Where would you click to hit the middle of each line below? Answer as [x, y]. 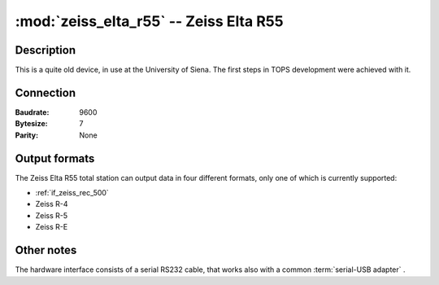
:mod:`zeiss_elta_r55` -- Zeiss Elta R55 [149, 21]
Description [46, 50]
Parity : [27, 135]
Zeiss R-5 [52, 215]
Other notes [46, 250]
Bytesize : [31, 124]
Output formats [55, 158]
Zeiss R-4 [52, 204]
